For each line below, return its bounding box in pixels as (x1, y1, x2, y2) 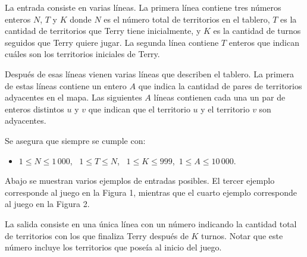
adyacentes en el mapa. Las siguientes (5, 91, 142, 104)
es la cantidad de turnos (213, 24, 301, 37)
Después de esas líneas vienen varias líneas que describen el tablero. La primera (5, 67, 295, 80)
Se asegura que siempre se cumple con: (5, 134, 146, 146)
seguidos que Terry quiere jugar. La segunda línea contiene (5, 36, 219, 48)
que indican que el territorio (88, 102, 190, 115)
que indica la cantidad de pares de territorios (138, 79, 302, 92)
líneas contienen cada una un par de (153, 91, 286, 104)
